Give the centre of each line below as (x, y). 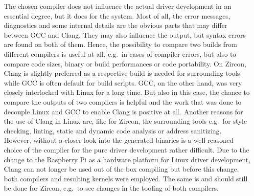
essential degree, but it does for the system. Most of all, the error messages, (117, 15)
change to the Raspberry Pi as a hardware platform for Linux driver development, (127, 159)
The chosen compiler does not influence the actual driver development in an (118, 6)
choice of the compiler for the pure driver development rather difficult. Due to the (127, 149)
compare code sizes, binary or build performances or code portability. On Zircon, (125, 63)
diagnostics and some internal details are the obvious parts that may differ (116, 25)
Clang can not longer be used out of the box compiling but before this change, (122, 169)
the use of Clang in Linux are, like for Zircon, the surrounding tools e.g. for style (126, 121)
